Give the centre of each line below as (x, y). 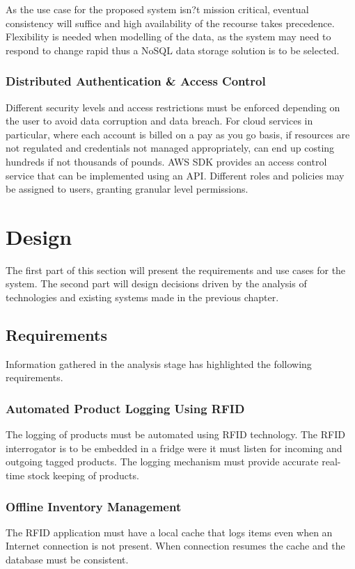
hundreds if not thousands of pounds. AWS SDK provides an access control (166, 161)
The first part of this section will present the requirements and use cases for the (176, 270)
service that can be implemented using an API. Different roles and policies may (175, 175)
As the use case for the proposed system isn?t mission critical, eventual (157, 9)
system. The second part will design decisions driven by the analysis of (156, 283)
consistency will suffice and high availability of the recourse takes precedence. (170, 23)
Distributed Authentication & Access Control (136, 81)
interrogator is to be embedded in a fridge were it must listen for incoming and (174, 448)
